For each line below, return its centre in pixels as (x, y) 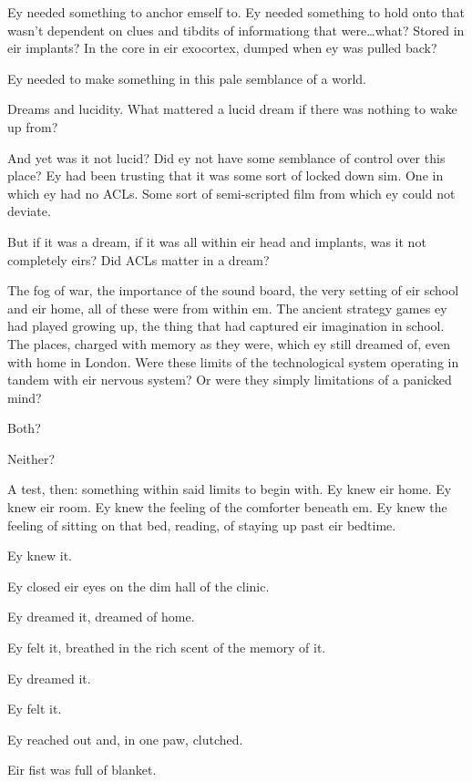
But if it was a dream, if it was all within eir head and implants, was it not (217, 241)
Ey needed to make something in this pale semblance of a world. (187, 78)
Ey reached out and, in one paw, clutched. (125, 739)
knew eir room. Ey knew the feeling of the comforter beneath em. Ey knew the (227, 507)
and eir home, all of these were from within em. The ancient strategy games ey (227, 308)
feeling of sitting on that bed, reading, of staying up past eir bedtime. (202, 525)
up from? (33, 126)
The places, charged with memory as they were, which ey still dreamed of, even (229, 343)
